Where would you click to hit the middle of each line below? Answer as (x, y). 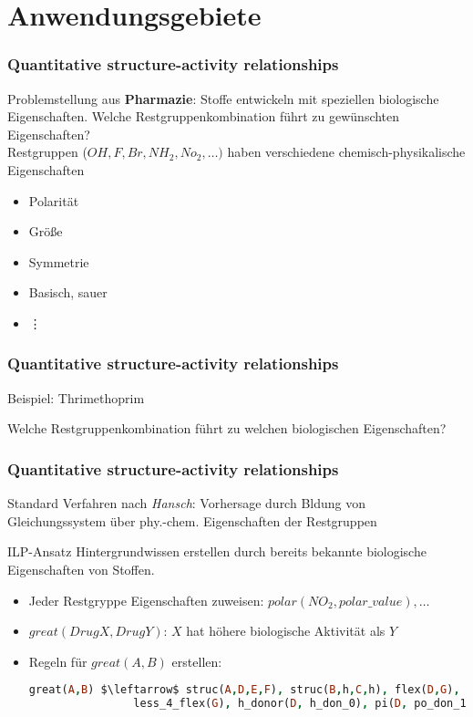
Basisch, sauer (68, 292)
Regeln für (58, 661)
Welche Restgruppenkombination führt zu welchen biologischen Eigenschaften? (227, 428)
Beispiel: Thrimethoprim (76, 397)
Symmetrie (59, 261)
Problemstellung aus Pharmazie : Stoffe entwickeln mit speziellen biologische (223, 98)
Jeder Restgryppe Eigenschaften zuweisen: (146, 600)
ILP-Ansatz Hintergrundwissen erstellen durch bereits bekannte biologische (217, 551)
